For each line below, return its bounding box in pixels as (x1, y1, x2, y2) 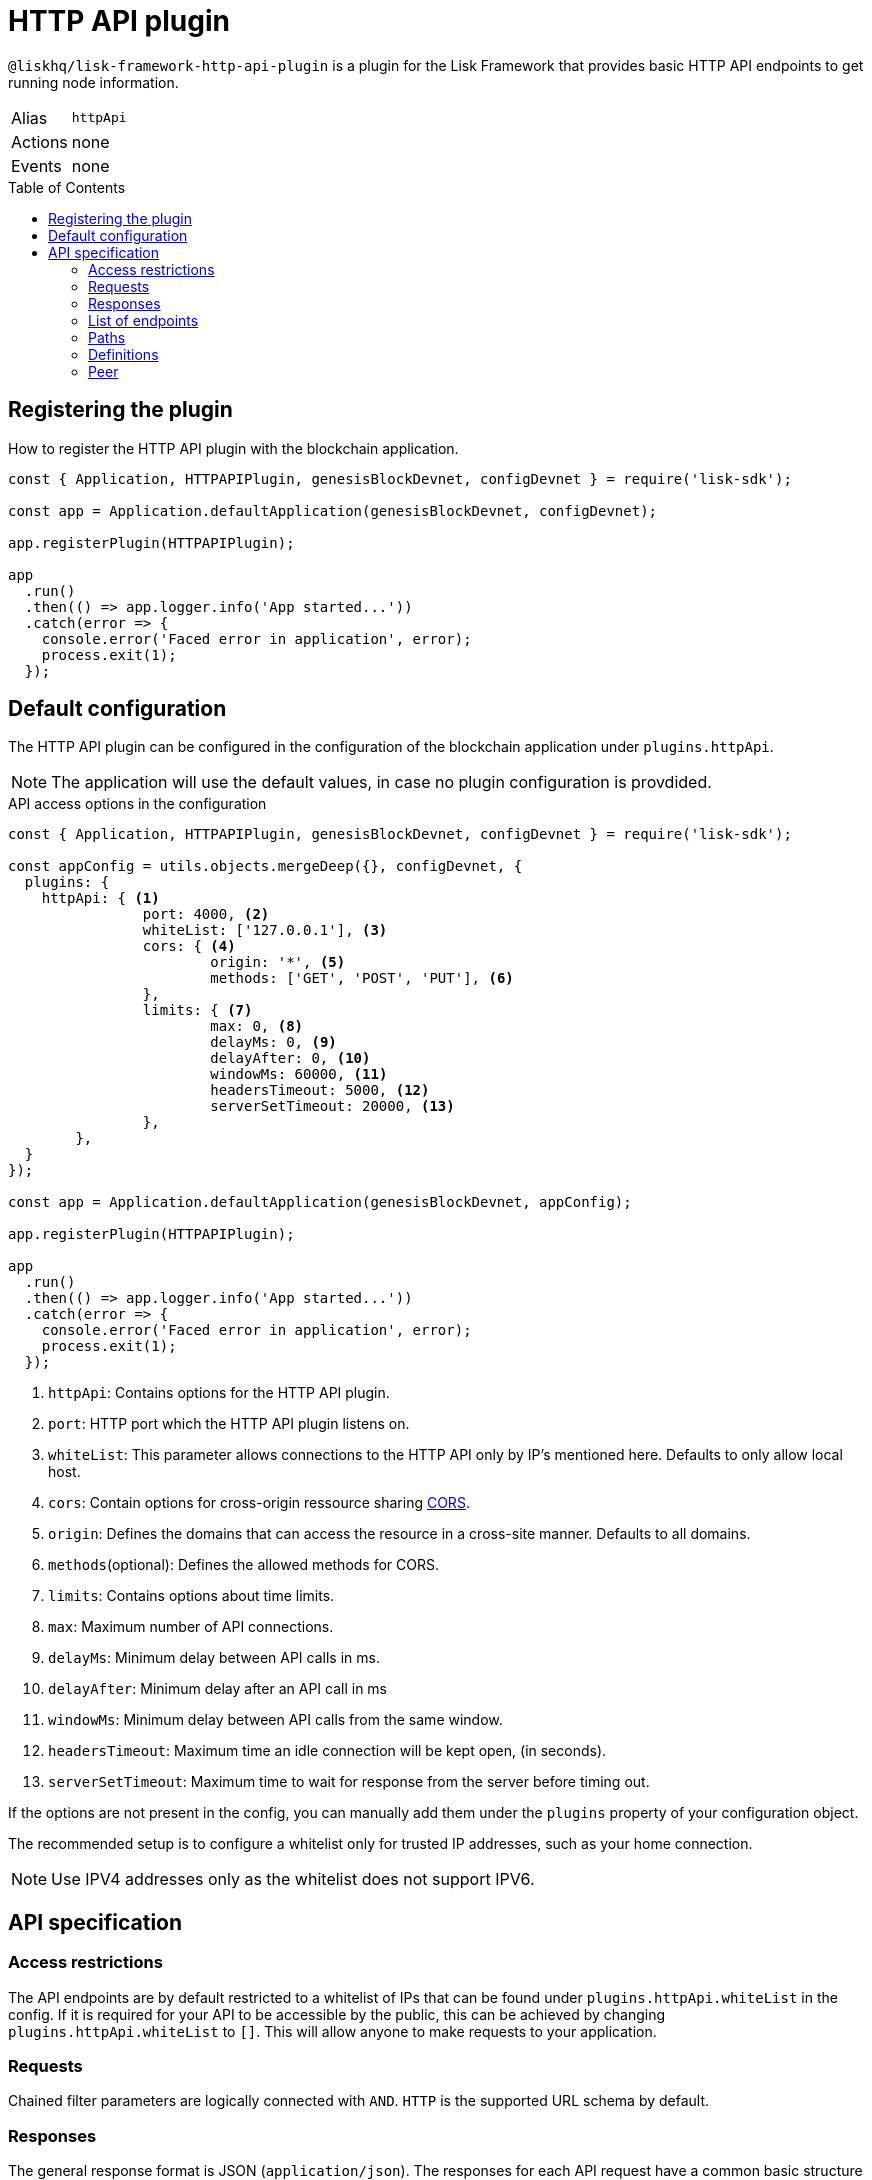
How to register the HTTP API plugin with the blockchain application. (8, 439, 459, 457)
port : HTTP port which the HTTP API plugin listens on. (48, 1415, 410, 1433)
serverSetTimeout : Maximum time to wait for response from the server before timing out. (48, 1773, 650, 1791)
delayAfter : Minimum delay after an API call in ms (48, 1680, 388, 1698)
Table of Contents (8, 178, 126, 196)
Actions (11, 131, 68, 152)
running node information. (8, 73, 179, 91)
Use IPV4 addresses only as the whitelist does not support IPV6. (51, 1869, 535, 1890)
